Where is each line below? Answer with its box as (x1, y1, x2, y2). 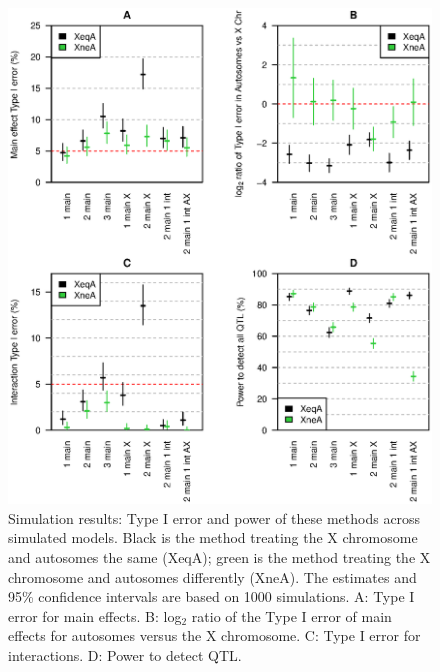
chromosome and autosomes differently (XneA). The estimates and (8, 566, 417, 587)
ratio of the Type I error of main (191, 605, 392, 626)
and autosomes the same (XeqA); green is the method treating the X (8, 546, 431, 567)
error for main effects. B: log (8, 605, 182, 626)
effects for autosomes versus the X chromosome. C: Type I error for (8, 625, 421, 646)
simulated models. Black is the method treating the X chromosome (8, 527, 418, 548)
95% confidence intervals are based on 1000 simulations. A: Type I (8, 586, 415, 607)
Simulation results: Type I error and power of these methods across (8, 507, 421, 528)
